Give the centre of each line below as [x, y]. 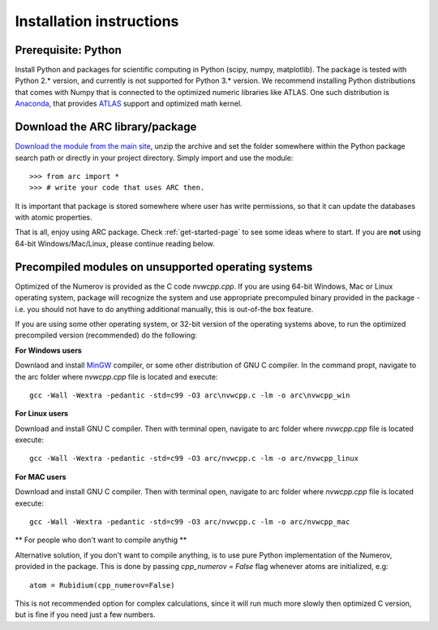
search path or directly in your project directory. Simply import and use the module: [154, 158]
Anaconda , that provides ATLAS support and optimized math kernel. [129, 104]
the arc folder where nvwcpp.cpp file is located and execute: [116, 376]
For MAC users [41, 476]
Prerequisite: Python [68, 50]
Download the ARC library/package [106, 127]
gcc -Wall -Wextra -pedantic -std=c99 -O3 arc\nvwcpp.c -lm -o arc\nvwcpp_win [190, 395]
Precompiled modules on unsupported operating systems [164, 267]
